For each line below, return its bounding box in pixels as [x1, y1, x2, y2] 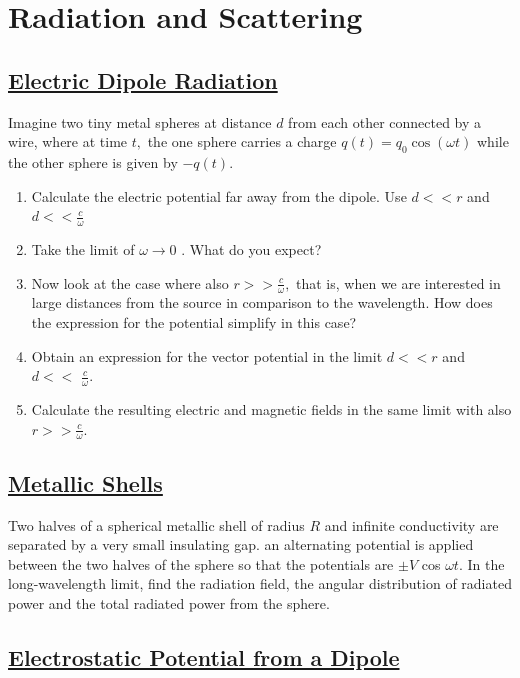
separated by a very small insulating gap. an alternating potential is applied [8, 534, 474, 555]
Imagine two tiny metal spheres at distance [8, 111, 272, 132]
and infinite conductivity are [324, 514, 499, 535]
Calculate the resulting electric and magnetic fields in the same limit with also [31, 399, 512, 420]
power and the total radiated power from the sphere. [8, 593, 330, 614]
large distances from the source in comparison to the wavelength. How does [31, 292, 493, 313]
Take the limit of [31, 238, 135, 259]
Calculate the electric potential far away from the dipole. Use [31, 185, 407, 206]
